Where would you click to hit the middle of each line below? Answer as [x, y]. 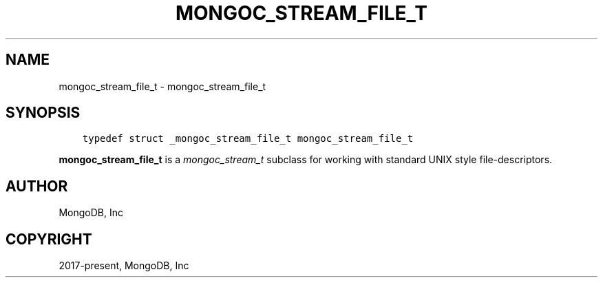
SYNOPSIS [43, 113]
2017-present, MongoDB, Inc [124, 266]
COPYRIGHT [49, 239]
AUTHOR [37, 186]
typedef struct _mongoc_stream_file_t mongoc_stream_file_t [248, 139]
